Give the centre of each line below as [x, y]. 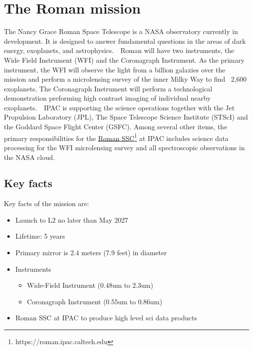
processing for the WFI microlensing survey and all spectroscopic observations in [124, 147]
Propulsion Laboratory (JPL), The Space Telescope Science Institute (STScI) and [126, 117]
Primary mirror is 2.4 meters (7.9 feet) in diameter [91, 253]
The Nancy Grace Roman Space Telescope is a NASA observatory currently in [121, 31]
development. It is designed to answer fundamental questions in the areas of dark [125, 41]
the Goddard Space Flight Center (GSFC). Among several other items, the [116, 127]
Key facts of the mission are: [46, 203]
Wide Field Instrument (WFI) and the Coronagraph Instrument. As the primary [124, 60]
